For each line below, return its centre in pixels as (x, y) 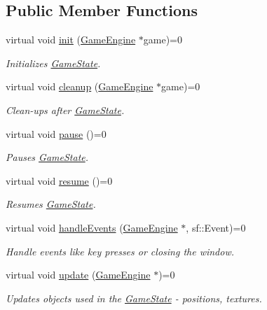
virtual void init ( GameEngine (71, 40)
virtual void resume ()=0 (59, 180)
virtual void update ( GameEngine (78, 275)
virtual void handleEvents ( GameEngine (92, 227)
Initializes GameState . (53, 63)
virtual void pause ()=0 (56, 133)
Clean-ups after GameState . (65, 110)
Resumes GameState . (51, 204)
